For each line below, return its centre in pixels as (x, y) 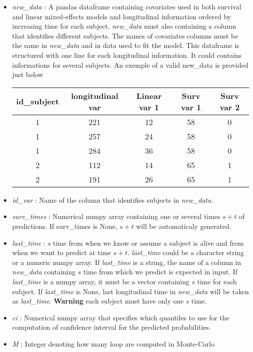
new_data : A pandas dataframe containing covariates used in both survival (127, 6)
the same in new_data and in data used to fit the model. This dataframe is (126, 45)
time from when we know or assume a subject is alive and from (148, 242)
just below (28, 74)
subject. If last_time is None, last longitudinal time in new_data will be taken (130, 291)
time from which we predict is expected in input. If (160, 272)
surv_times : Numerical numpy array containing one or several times (116, 216)
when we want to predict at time (62, 252)
